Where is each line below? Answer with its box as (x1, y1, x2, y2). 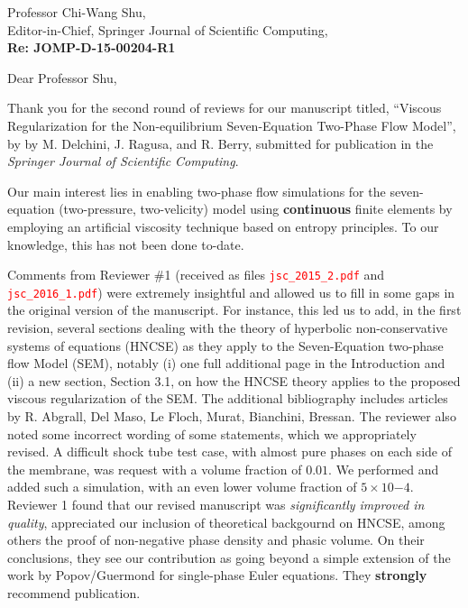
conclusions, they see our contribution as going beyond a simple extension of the (7, 548, 451, 567)
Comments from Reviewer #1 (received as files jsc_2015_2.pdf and (7, 265, 385, 284)
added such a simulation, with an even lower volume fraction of (7, 477, 357, 496)
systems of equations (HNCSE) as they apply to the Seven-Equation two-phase (7, 336, 444, 355)
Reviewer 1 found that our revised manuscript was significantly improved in (7, 494, 425, 513)
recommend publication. (7, 583, 141, 602)
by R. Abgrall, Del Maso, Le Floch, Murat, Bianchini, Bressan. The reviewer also (7, 407, 456, 425)
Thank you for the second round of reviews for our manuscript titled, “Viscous (7, 98, 442, 117)
